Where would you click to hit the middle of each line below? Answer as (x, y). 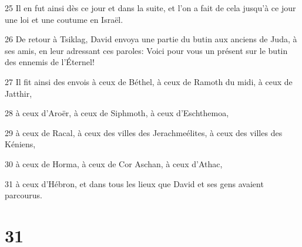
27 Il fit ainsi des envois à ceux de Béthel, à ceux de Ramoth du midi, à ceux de (149, 81)
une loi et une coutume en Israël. (64, 19)
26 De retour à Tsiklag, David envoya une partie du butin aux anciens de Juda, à (151, 39)
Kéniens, (20, 144)
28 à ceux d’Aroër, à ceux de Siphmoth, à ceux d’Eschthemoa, (117, 113)
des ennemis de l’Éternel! (50, 62)
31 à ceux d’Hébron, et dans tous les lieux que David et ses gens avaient (134, 183)
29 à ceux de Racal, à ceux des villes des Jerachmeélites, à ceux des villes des (144, 132)
